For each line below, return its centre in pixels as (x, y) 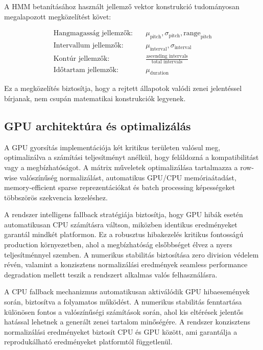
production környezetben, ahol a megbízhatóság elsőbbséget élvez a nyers (118, 244)
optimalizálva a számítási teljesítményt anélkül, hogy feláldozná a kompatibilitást (131, 157)
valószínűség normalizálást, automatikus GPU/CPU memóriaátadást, (128, 177)
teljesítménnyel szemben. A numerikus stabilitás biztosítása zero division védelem (131, 254)
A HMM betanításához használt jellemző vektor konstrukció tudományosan (122, 6)
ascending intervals (167, 56)
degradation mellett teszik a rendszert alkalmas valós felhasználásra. (111, 274)
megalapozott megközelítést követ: (58, 16)
